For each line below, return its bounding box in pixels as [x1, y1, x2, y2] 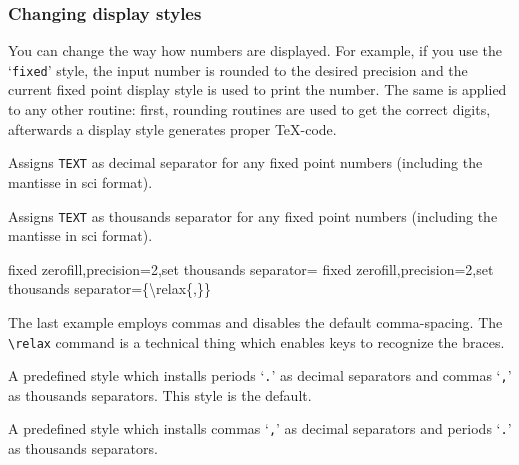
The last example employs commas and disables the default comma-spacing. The [8, 311, 503, 332]
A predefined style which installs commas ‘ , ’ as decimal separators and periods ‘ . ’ [8, 418, 512, 439]
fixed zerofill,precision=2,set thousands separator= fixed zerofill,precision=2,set [8, 258, 494, 279]
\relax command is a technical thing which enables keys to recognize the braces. [8, 331, 505, 352]
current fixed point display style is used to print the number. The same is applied [8, 79, 507, 100]
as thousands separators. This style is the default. [8, 384, 312, 405]
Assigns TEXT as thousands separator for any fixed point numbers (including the [8, 205, 498, 226]
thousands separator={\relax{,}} [8, 278, 211, 299]
